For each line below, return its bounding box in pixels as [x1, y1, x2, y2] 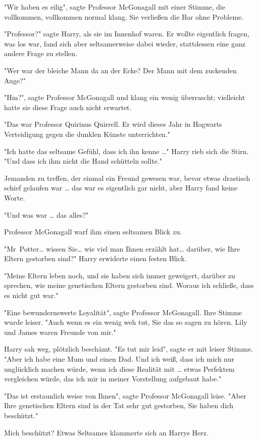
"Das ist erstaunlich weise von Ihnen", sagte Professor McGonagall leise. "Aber [4, 390, 246, 401]
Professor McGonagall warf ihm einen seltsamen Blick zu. [4, 226, 182, 237]
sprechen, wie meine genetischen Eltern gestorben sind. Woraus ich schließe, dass [4, 280, 254, 290]
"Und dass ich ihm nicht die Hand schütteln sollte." [4, 156, 162, 166]
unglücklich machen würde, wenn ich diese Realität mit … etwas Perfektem [4, 363, 235, 374]
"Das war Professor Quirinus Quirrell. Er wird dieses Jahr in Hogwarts [4, 119, 222, 129]
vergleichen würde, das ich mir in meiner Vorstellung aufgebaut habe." [4, 373, 222, 384]
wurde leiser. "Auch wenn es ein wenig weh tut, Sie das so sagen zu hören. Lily [4, 317, 247, 327]
